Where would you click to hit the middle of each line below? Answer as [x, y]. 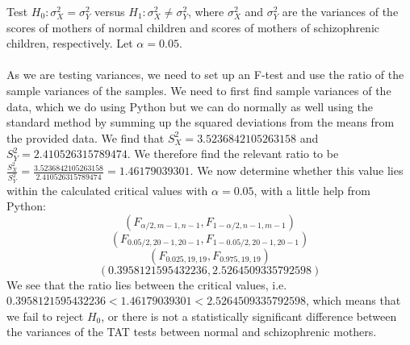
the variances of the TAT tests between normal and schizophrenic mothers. [192, 332]
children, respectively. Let [70, 43]
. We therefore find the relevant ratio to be [233, 154]
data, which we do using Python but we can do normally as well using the [190, 106]
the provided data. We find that [86, 137]
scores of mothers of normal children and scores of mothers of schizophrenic [193, 27]
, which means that [354, 300]
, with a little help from [312, 190]
